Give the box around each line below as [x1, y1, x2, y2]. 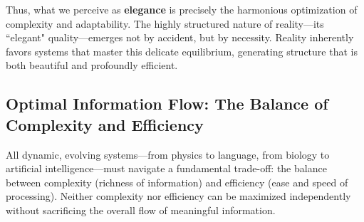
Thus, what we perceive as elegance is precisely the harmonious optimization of [6, 2, 358, 16]
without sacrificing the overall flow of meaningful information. [6, 202, 276, 217]
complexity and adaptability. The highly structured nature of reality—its [6, 16, 324, 31]
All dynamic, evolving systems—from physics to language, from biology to [6, 147, 330, 162]
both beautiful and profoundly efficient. [6, 58, 178, 73]
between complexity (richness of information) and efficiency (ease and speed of [6, 174, 348, 189]
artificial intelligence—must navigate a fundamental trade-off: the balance [6, 161, 327, 176]
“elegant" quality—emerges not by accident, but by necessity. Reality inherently [6, 30, 354, 45]
